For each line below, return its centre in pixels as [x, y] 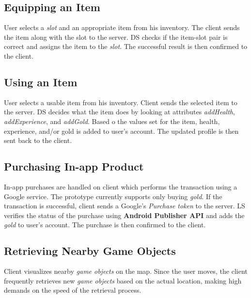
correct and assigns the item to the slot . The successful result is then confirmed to [126, 46]
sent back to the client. [38, 140]
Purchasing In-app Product [74, 166]
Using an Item [41, 82]
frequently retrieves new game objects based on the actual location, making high [123, 280]
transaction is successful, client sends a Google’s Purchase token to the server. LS [125, 206]
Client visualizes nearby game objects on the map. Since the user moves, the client [126, 271]
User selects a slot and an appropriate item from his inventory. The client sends [122, 27]
